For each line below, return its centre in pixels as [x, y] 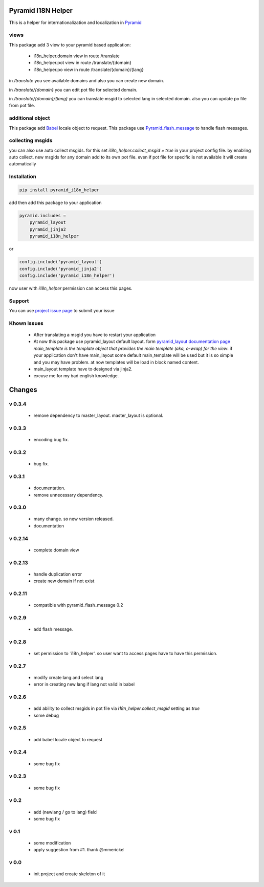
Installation [23, 177]
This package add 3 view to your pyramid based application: [70, 45]
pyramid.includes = [43, 216]
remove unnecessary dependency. [68, 495]
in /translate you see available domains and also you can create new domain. [87, 81]
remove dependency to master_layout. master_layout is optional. [99, 415]
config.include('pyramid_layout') [61, 262]
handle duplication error [58, 574]
